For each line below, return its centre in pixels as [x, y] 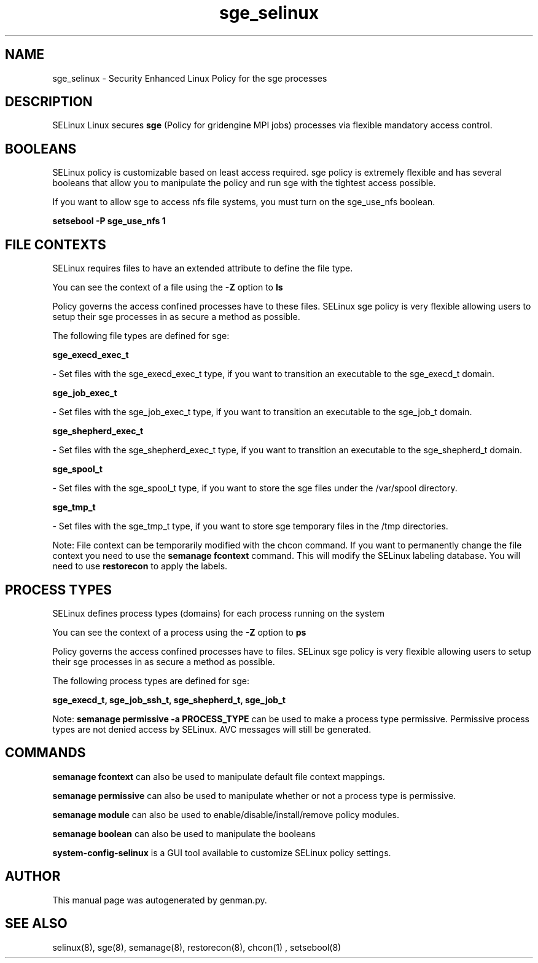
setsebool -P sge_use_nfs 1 [109, 221]
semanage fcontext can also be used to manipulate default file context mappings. [219, 776]
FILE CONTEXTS [56, 244]
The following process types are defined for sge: [151, 680]
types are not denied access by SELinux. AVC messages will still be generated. [212, 729]
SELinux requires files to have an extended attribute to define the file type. [203, 268]
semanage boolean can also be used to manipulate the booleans [184, 833]
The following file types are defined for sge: [141, 336]
